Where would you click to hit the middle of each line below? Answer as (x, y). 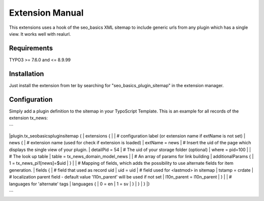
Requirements (31, 48)
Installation (26, 74)
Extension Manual (46, 13)
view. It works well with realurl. (40, 34)
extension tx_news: (29, 118)
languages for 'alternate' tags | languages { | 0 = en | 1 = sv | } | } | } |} (79, 184)
